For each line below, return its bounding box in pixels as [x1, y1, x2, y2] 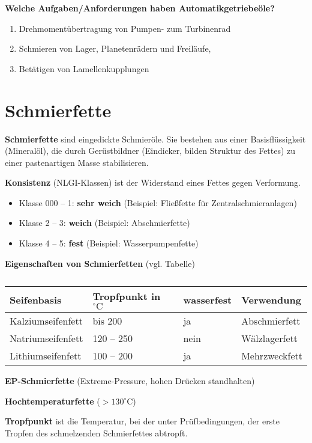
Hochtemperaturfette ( [5, 394, 100, 407]
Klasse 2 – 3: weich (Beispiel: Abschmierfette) [19, 216, 190, 229]
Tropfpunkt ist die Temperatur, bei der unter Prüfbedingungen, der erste [5, 415, 280, 427]
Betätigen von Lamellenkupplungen [19, 62, 149, 75]
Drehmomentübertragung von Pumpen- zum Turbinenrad [19, 22, 231, 34]
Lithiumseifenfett [10, 349, 82, 363]
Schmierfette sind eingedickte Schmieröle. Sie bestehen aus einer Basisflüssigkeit [5, 132, 306, 145]
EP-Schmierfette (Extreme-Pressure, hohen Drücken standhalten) [5, 374, 255, 387]
